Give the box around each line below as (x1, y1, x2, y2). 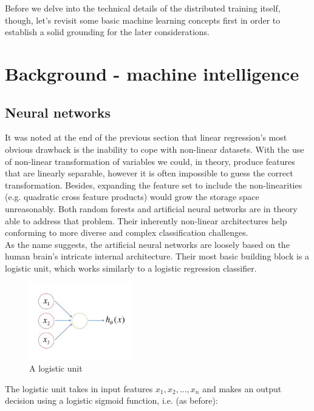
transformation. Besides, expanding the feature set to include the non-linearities (5, 178, 302, 191)
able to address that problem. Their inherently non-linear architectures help (5, 214, 287, 227)
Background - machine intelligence (5, 61, 299, 85)
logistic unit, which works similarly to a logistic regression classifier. (5, 261, 257, 274)
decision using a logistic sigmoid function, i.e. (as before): (5, 394, 218, 407)
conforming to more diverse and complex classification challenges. (5, 226, 248, 239)
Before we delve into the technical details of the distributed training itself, (5, 2, 281, 14)
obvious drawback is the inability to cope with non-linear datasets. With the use (5, 142, 304, 155)
